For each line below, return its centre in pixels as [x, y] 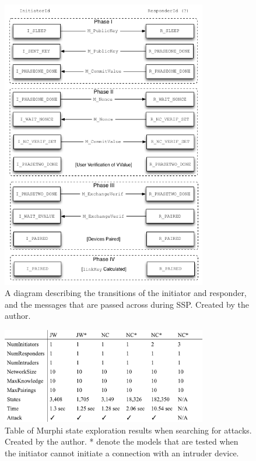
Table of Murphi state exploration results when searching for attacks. [128, 430]
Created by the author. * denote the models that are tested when [122, 441]
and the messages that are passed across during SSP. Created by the [127, 304]
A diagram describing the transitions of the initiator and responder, [126, 293]
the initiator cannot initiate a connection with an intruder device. [122, 453]
